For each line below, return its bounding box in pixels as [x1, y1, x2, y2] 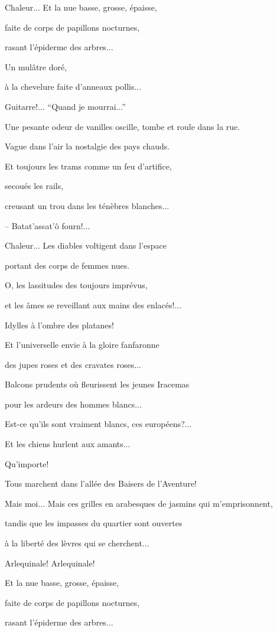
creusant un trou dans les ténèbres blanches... [5, 199, 170, 211]
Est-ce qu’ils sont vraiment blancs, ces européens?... [5, 418, 192, 430]
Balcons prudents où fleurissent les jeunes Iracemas [5, 378, 190, 390]
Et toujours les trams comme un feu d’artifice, [5, 159, 172, 172]
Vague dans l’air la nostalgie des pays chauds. [5, 140, 170, 152]
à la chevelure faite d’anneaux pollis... [5, 80, 142, 93]
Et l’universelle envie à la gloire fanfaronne [5, 338, 159, 351]
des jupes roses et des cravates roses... [5, 358, 141, 370]
